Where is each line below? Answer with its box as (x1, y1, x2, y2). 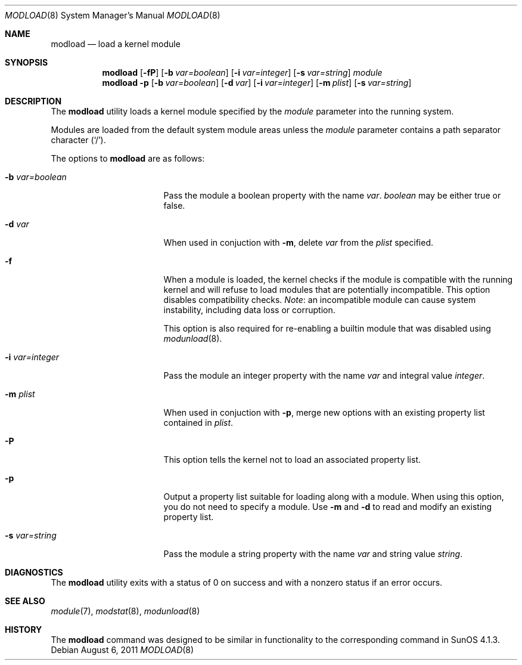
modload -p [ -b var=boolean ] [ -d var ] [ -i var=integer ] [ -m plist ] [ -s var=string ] (102, 78, 412, 88)
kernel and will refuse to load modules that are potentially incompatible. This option (163, 284, 490, 295)
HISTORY (5, 624, 42, 635)
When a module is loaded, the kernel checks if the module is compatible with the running (163, 274, 513, 284)
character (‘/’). (51, 135, 106, 145)
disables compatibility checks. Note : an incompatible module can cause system (163, 295, 476, 305)
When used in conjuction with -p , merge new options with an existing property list (163, 407, 485, 417)
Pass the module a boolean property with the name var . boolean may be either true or (163, 190, 501, 200)
